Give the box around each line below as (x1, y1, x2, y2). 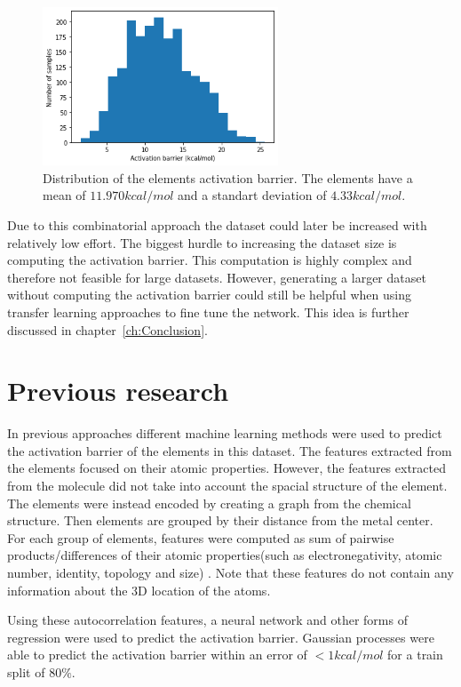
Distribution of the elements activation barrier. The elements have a (43, 168, 413, 187)
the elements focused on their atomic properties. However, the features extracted (7, 459, 446, 477)
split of (7, 662, 45, 681)
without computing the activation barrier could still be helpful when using (7, 285, 411, 304)
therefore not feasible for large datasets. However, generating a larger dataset (7, 268, 426, 286)
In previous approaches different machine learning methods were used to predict (7, 424, 442, 443)
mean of (43, 186, 86, 204)
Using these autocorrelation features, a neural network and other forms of (7, 611, 408, 629)
